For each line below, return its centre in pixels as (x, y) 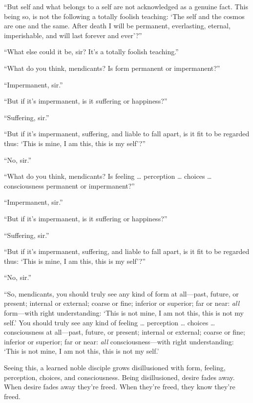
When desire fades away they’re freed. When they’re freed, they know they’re (120, 387)
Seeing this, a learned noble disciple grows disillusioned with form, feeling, (115, 368)
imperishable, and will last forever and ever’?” (73, 35)
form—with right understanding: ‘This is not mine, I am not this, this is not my (124, 313)
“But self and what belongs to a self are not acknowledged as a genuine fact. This (126, 6)
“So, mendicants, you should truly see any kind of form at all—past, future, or (121, 293)
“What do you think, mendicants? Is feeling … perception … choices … (108, 176)
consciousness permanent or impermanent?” (69, 185)
